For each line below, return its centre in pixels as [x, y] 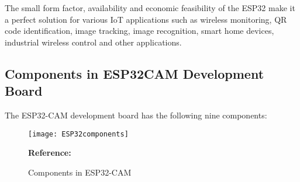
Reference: [50, 153]
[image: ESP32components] [78, 134]
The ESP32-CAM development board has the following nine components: [136, 115]
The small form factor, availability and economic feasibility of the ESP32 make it [150, 8]
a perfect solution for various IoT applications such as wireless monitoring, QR [146, 19]
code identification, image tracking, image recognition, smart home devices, [139, 31]
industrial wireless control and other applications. [93, 42]
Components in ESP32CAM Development [135, 73]
